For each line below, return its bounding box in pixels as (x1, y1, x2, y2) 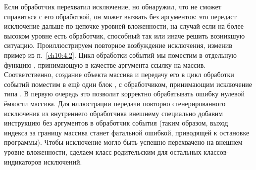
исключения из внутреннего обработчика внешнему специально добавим (4, 108, 223, 118)
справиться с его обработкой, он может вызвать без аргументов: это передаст (4, 11, 237, 21)
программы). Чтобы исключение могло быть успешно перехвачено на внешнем (4, 137, 243, 147)
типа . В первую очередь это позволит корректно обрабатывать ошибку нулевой (4, 88, 245, 99)
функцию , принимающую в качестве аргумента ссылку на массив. (4, 59, 206, 70)
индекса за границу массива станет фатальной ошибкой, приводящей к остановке (4, 127, 250, 137)
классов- (204, 146, 229, 157)
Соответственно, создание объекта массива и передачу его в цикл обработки (4, 69, 234, 80)
